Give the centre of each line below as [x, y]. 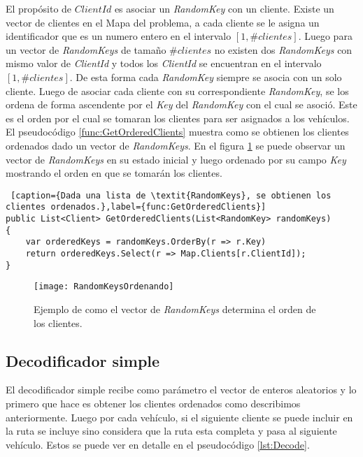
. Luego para [325, 36]
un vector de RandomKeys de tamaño [86, 49]
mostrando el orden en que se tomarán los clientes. [114, 173]
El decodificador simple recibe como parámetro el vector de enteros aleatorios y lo [181, 390]
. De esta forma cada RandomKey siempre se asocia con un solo [206, 77]
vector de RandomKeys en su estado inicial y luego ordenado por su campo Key [176, 159]
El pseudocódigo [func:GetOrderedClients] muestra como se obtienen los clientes [177, 132]
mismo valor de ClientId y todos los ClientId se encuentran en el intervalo [164, 63]
